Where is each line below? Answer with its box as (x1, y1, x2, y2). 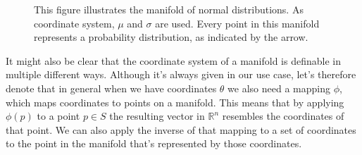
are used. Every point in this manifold (155, 15, 320, 30)
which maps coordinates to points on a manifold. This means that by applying (6, 94, 344, 109)
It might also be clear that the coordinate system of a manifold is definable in (6, 53, 341, 68)
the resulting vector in (109, 108, 205, 123)
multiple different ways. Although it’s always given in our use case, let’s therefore (6, 67, 356, 82)
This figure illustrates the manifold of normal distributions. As (34, 2, 304, 16)
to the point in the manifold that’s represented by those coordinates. (6, 136, 302, 151)
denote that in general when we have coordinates (6, 80, 217, 95)
